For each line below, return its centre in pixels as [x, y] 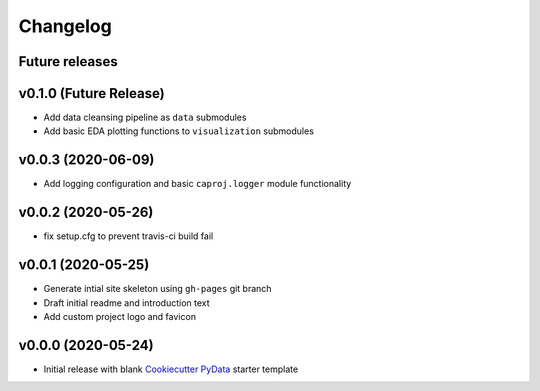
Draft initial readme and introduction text [126, 302]
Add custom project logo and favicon [120, 316]
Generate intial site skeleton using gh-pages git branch [157, 289]
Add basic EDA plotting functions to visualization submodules [179, 131]
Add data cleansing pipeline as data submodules [145, 117]
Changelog [65, 26]
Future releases [68, 61]
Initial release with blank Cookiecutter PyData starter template [171, 369]
